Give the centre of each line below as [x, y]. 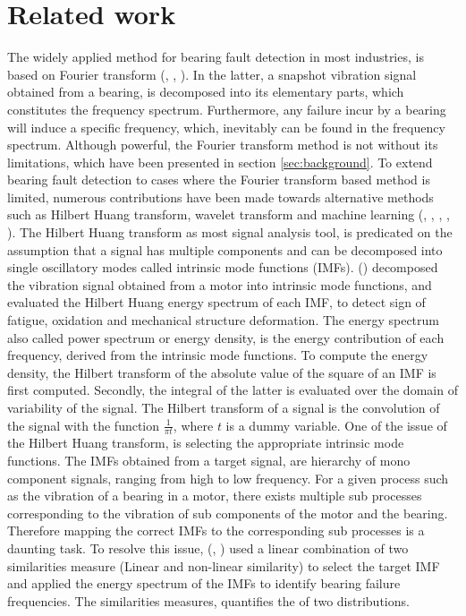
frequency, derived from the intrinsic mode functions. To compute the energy [218, 355]
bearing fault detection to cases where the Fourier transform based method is [219, 180]
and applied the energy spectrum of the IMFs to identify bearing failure [204, 583]
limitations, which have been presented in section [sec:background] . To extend [220, 162]
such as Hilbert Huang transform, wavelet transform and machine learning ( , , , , [229, 214]
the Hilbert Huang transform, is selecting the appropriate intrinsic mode [206, 443]
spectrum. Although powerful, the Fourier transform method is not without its [223, 145]
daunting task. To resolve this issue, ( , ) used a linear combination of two [208, 548]
